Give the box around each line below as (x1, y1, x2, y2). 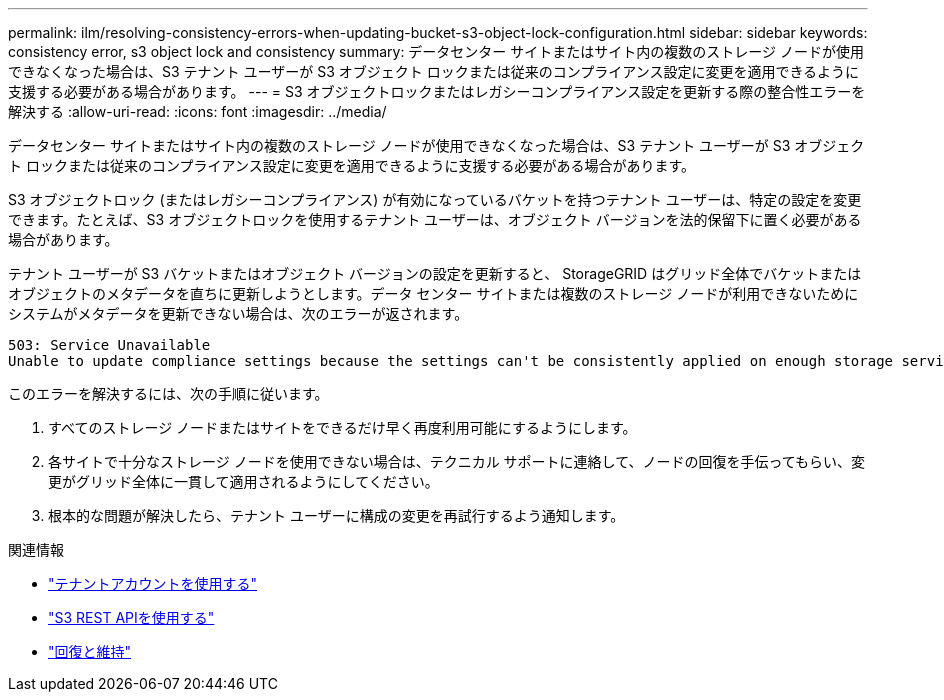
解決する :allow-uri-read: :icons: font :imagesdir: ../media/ (8, 103, 387, 120)
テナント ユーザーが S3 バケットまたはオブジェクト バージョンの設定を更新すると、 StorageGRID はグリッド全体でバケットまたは (8, 265, 862, 282)
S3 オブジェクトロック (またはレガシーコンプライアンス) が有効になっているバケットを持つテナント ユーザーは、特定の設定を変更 (8, 191, 862, 208)
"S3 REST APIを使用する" (48, 609, 215, 626)
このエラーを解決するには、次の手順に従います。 (8, 385, 329, 402)
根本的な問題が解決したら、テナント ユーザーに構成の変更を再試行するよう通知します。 (48, 507, 625, 524)
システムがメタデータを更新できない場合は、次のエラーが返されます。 (8, 305, 469, 322)
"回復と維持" (48, 643, 132, 660)
